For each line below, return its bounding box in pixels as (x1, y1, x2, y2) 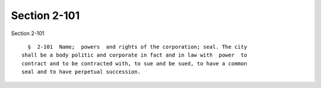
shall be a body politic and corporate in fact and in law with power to (21, 52, 247, 59)
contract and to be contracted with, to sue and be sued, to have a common (21, 60, 247, 67)
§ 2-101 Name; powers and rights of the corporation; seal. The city (27, 43, 247, 50)
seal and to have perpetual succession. (21, 68, 141, 76)
